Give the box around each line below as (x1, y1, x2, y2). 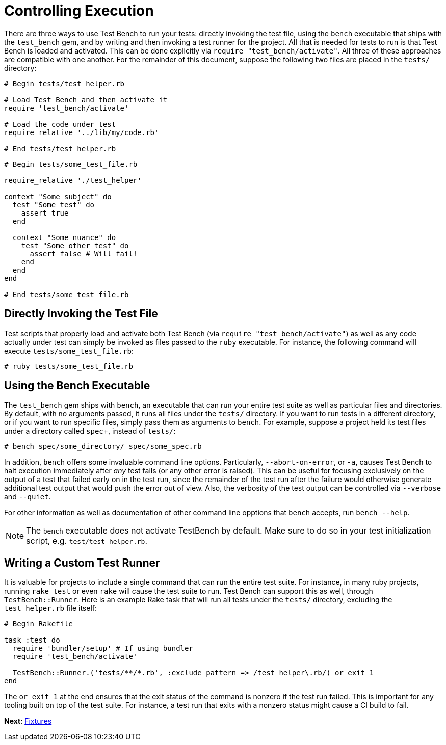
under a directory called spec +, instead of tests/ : (4, 427, 176, 436)
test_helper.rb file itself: (4, 604, 97, 613)
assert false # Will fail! (30, 249, 138, 258)
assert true (21, 208, 69, 217)
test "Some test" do (12, 200, 95, 209)
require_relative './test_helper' (4, 176, 142, 184)
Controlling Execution (4, 2, 154, 19)
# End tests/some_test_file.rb (4, 290, 129, 299)
